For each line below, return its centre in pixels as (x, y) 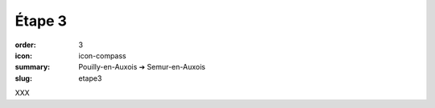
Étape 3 (41, 21)
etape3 (90, 78)
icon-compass (102, 55)
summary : (33, 67)
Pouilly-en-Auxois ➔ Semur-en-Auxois (142, 67)
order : (25, 45)
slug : (23, 78)
